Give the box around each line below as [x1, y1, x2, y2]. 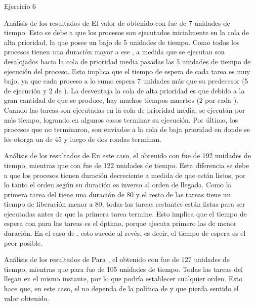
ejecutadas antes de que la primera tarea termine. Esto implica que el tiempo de [4, 208, 247, 218]
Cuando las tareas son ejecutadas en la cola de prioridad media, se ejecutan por [4, 104, 245, 115]
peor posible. [4, 237, 42, 248]
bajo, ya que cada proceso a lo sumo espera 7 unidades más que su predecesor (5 [4, 76, 248, 86]
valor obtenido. [4, 293, 49, 303]
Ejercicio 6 [4, 1, 36, 11]
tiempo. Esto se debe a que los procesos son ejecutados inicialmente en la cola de [4, 27, 249, 38]
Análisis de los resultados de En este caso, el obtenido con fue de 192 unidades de [4, 150, 251, 161]
